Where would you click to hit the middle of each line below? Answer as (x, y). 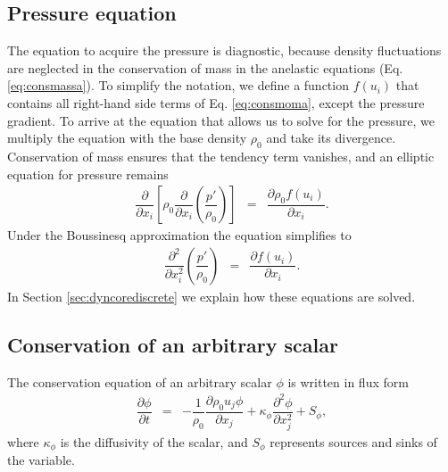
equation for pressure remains (88, 174)
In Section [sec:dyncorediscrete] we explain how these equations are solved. (212, 296)
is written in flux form (348, 381)
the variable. (41, 460)
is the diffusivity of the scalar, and (154, 441)
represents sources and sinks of (353, 441)
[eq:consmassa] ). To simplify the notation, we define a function (178, 85)
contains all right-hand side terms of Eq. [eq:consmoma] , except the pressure (216, 102)
